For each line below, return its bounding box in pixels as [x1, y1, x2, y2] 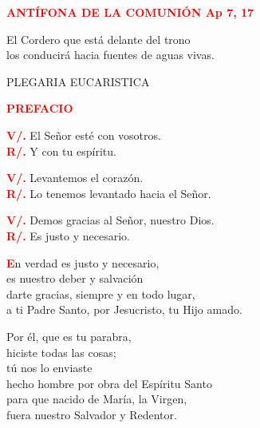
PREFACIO [6, 100, 73, 117]
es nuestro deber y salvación [6, 270, 144, 287]
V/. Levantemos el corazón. [6, 169, 144, 186]
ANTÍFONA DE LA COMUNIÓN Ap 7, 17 [6, 4, 254, 20]
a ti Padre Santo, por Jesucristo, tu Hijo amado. [6, 301, 242, 318]
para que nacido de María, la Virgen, [6, 390, 187, 407]
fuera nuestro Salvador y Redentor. [6, 406, 177, 422]
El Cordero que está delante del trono [6, 30, 191, 47]
